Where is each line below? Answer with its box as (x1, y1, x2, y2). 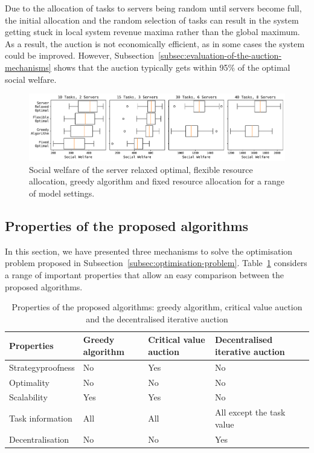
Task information (9, 412, 72, 425)
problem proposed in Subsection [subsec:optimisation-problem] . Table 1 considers (5, 256, 307, 269)
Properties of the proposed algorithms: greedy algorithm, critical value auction (11, 301, 303, 313)
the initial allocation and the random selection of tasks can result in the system (5, 13, 299, 26)
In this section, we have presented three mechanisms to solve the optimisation (5, 244, 293, 257)
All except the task (214, 406, 286, 419)
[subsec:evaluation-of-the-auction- (158, 49, 282, 62)
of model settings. (29, 187, 95, 199)
